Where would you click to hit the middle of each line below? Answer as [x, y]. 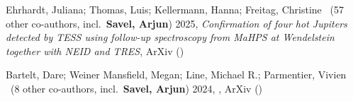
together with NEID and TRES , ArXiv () [95, 50]
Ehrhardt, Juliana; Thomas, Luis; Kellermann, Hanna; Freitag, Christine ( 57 [175, 9]
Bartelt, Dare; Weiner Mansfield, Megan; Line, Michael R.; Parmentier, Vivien [176, 75]
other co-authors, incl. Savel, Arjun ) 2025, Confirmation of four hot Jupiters [176, 23]
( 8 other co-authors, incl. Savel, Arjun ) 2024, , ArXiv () [136, 88]
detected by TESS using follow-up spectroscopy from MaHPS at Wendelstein [170, 37]
